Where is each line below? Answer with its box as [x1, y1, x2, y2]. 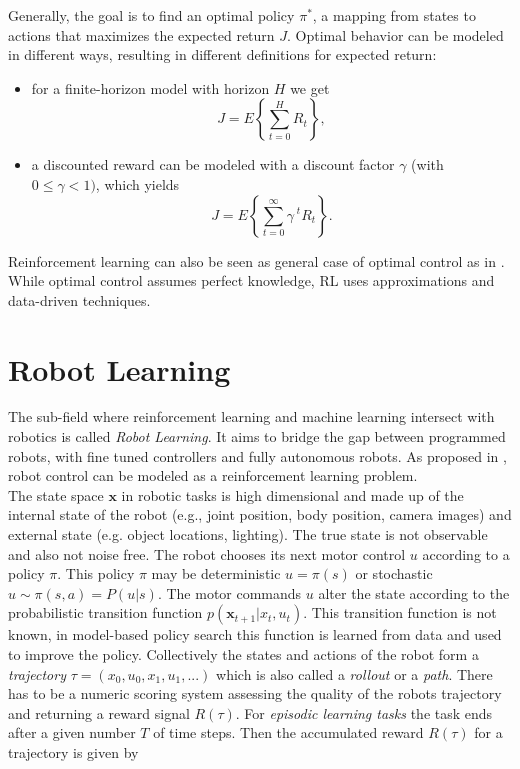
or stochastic [355, 563, 433, 584]
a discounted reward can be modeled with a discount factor [31, 154, 395, 175]
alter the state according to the [318, 582, 510, 603]
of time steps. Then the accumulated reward [153, 722, 424, 743]
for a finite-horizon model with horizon [31, 77, 270, 98]
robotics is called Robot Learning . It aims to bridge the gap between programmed [8, 426, 506, 447]
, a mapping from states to [312, 5, 476, 25]
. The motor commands [157, 582, 302, 603]
